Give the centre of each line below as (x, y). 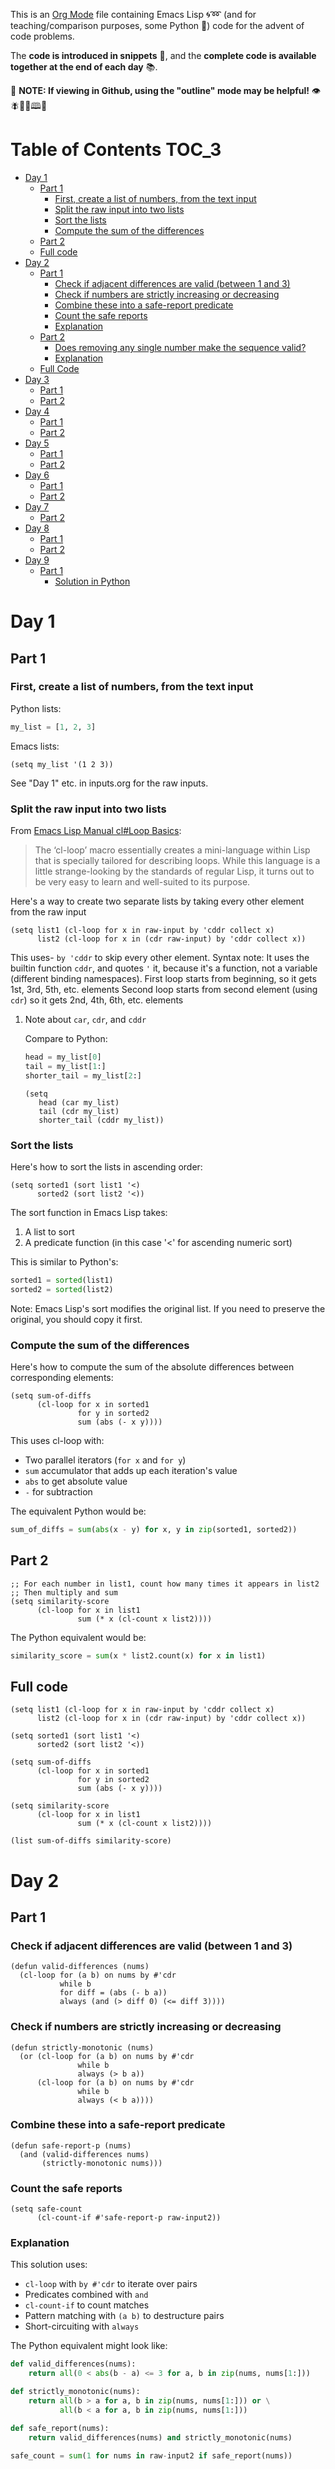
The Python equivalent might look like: (89, 2346)
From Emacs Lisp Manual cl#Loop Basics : (96, 830)
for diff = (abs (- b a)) (113, 1993)
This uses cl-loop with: (57, 1440)
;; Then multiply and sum (64, 1592)
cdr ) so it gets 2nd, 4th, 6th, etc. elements (97, 1000)
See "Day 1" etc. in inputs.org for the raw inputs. (109, 783)
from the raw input (48, 911)
